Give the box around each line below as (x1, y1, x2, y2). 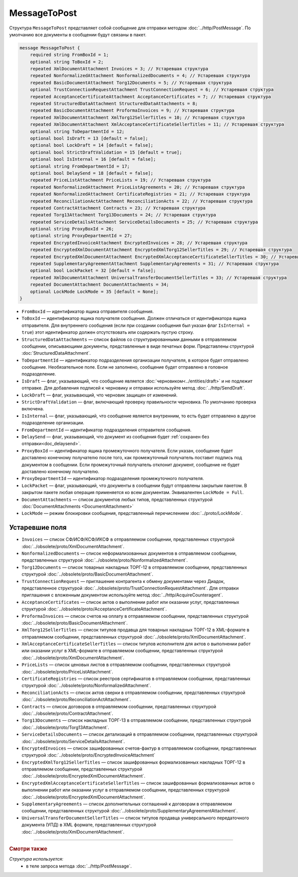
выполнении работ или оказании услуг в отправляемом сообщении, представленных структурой (21, 787, 229, 793)
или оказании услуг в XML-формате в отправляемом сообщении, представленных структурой (21, 648, 223, 654)
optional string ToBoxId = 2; (30, 59, 104, 65)
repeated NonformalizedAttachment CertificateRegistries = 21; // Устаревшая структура (30, 192, 250, 197)
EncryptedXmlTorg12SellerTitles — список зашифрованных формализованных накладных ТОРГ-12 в (21, 759, 245, 765)
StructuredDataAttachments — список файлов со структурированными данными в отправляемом (21, 336, 237, 342)
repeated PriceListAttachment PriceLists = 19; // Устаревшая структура (30, 177, 211, 183)
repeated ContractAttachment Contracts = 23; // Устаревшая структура (30, 205, 206, 211)
